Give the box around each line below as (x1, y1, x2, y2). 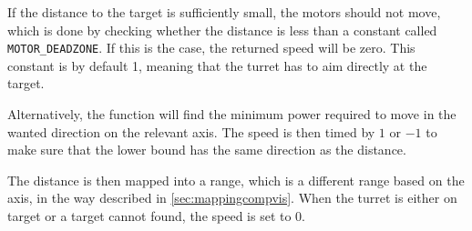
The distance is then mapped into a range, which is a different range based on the (7, 170, 465, 189)
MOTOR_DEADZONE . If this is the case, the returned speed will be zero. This (7, 38, 416, 57)
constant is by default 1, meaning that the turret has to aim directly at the (7, 55, 427, 75)
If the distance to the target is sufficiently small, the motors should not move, (7, 3, 441, 21)
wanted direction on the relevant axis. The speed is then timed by (7, 122, 375, 141)
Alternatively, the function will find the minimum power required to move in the (7, 105, 457, 124)
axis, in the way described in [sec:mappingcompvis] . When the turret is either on (7, 188, 457, 207)
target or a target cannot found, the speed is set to (7, 206, 292, 225)
